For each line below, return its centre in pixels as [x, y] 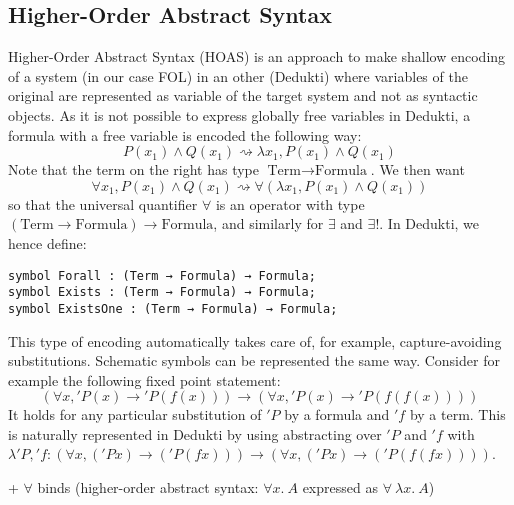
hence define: [47, 242]
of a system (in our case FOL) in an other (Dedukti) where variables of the [238, 75]
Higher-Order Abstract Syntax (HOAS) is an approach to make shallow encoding [257, 56]
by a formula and [337, 414]
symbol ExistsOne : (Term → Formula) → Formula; [173, 308]
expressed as [340, 487]
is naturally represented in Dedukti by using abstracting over [195, 433]
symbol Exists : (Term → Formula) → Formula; [162, 292]
